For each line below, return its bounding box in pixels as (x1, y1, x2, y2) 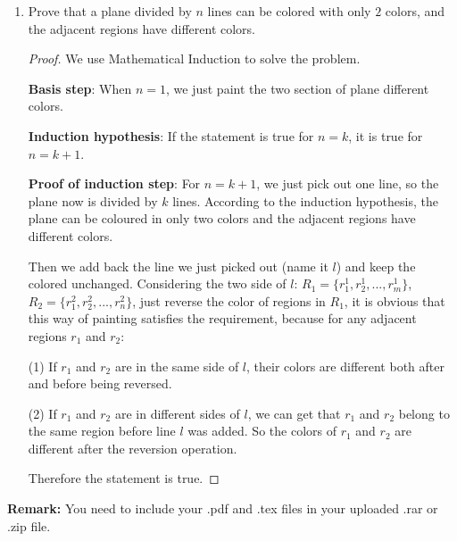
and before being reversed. (28, 374, 172, 393)
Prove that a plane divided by (28, 2, 192, 20)
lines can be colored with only (207, 2, 371, 20)
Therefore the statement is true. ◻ (28, 469, 220, 487)
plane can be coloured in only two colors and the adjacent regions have (28, 209, 416, 228)
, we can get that (247, 404, 341, 422)
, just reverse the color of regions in (132, 291, 326, 310)
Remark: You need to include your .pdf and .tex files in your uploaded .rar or (7, 499, 438, 518)
